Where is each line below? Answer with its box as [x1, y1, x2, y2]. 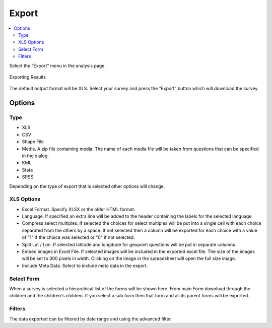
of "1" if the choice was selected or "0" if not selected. [22, 234, 135, 240]
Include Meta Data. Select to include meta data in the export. [22, 263, 148, 269]
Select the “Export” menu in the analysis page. [9, 62, 106, 69]
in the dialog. [22, 153, 49, 159]
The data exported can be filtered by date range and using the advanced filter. [9, 315, 172, 322]
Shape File [22, 139, 44, 145]
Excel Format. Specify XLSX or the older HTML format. [22, 206, 135, 212]
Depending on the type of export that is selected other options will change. [9, 183, 165, 189]
